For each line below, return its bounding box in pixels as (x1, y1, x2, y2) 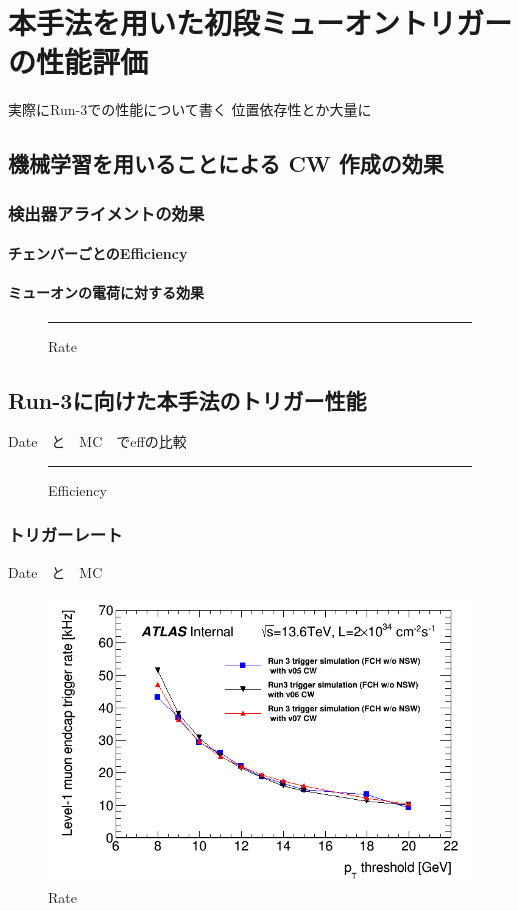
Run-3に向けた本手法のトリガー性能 (8, 384, 367, 415)
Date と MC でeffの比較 (8, 431, 187, 452)
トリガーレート (8, 522, 123, 547)
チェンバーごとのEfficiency (8, 243, 188, 264)
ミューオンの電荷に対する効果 (8, 282, 204, 303)
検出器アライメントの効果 (8, 200, 205, 225)
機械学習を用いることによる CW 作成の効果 (8, 148, 444, 179)
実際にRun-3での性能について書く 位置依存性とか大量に (8, 99, 372, 120)
